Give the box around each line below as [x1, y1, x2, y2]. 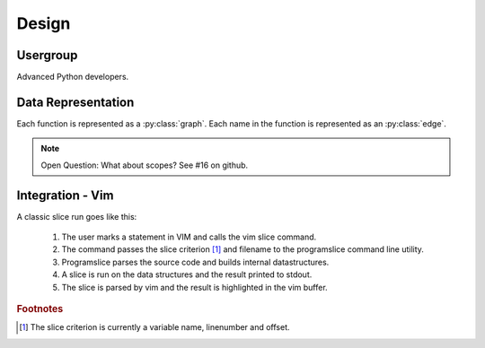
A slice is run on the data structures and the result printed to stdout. [61, 269, 313, 280]
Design [16, 13, 71, 33]
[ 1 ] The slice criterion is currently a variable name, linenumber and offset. [19, 322, 291, 333]
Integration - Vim [16, 187, 114, 203]
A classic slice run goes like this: [16, 211, 137, 222]
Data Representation [16, 94, 135, 109]
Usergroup [16, 48, 78, 63]
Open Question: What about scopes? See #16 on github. [40, 160, 249, 170]
